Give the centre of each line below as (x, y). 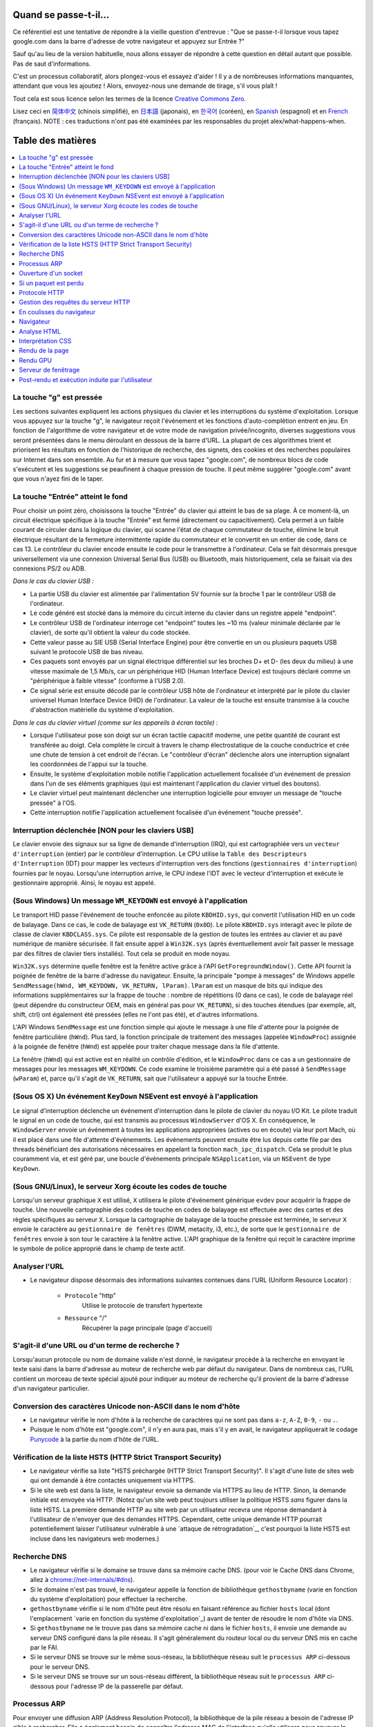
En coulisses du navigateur (57, 312)
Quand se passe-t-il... (61, 15)
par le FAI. (44, 1648)
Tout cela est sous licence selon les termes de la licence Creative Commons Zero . (130, 98)
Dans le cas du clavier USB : (54, 581)
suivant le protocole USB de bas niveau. (87, 652)
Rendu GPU (35, 360)
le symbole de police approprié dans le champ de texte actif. (99, 1248)
